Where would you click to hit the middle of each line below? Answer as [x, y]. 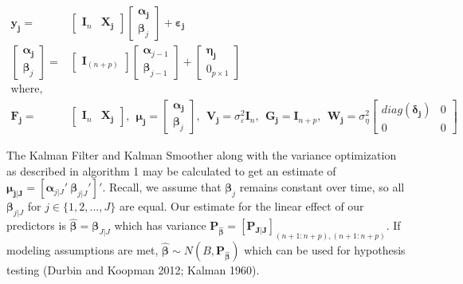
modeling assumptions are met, [82, 250]
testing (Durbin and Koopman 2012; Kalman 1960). [133, 270]
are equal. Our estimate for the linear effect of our [241, 206]
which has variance [160, 225]
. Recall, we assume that [162, 187]
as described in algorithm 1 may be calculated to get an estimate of [171, 170]
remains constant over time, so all [322, 187]
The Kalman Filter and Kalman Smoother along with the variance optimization [202, 155]
